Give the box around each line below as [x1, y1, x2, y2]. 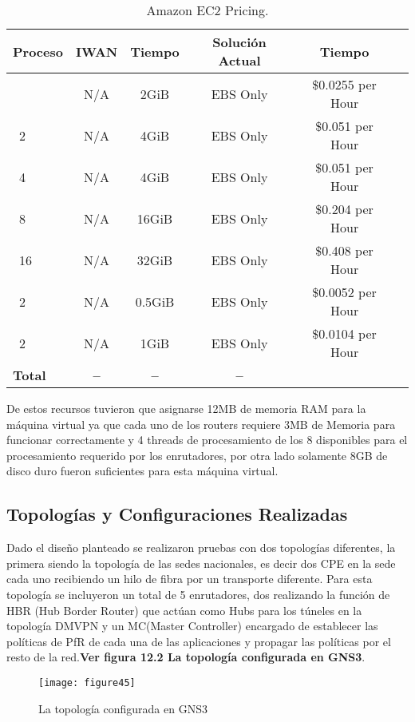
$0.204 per [315, 200, 373, 218]
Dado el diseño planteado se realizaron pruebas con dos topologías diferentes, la [6, 539, 396, 556]
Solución [212, 33, 267, 51]
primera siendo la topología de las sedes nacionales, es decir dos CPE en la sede [6, 554, 396, 571]
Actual [218, 51, 261, 69]
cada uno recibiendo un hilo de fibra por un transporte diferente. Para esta [6, 570, 373, 587]
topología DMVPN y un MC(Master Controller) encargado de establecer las [6, 617, 378, 634]
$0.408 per [315, 241, 373, 260]
